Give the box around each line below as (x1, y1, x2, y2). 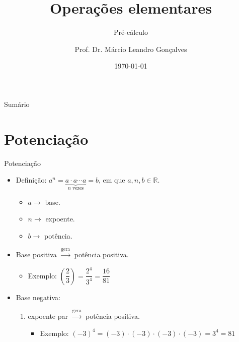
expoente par (28, 311, 68, 321)
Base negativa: (16, 292, 60, 302)
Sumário (4, 98, 30, 109)
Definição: (16, 175, 47, 185)
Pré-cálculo (114, 27, 148, 37)
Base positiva (16, 249, 57, 260)
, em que (99, 175, 125, 185)
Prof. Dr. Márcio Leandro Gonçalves (74, 43, 187, 54)
